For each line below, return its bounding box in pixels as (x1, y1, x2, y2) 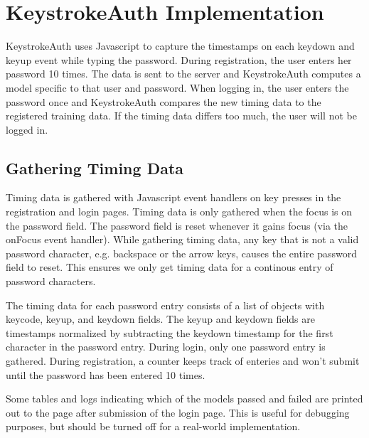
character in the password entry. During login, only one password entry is (6, 339, 326, 354)
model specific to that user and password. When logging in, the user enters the (6, 80, 349, 95)
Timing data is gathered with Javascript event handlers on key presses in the (6, 190, 341, 205)
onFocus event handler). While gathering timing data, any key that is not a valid (6, 232, 359, 247)
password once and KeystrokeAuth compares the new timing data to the (6, 94, 321, 109)
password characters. (6, 274, 96, 289)
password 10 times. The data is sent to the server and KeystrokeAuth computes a (6, 66, 361, 81)
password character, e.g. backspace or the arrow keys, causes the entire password (6, 245, 357, 260)
